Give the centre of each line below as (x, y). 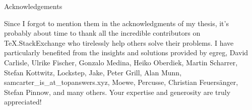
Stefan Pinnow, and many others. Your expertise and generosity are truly (117, 92)
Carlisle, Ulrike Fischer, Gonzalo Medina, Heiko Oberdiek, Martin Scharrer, (121, 62)
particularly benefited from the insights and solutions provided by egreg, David (126, 52)
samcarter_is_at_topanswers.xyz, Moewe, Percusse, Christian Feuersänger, (121, 82)
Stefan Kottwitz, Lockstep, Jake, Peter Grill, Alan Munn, (93, 72)
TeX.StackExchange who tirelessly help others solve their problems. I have (119, 42)
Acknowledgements (33, 6)
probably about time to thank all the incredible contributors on (102, 33)
